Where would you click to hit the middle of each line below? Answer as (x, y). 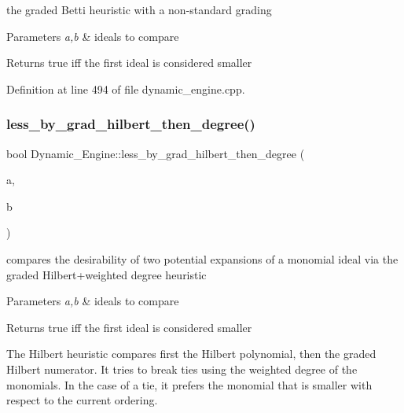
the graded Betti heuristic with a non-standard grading (139, 9)
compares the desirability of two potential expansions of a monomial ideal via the (202, 258)
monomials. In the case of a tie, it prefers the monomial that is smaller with (189, 384)
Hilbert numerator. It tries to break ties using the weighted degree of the (182, 369)
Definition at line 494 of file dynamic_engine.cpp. (126, 88)
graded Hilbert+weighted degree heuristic (107, 274)
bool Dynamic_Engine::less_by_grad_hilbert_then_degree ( (156, 153)
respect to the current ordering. (82, 400)
